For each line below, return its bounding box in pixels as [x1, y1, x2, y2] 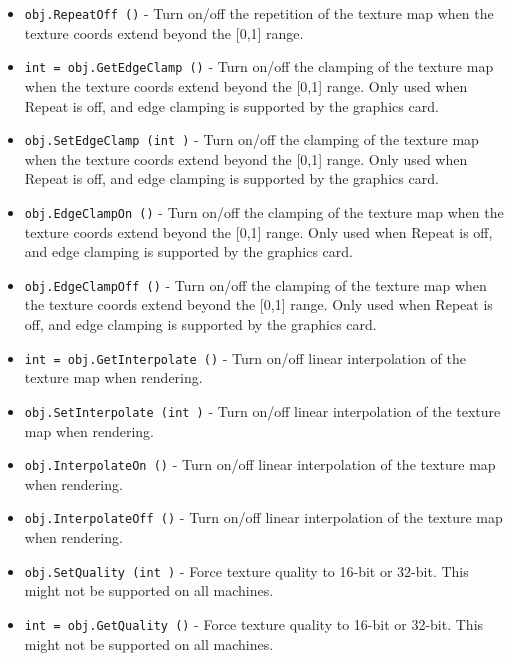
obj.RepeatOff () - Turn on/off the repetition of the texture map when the [24, 3, 494, 23]
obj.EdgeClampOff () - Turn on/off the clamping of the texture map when [24, 274, 487, 295]
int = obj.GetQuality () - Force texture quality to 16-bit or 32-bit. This [24, 613, 484, 634]
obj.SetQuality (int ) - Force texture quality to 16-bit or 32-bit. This [24, 560, 469, 581]
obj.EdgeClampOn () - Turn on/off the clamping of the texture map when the [24, 201, 504, 222]
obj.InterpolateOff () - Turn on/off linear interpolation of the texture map [24, 507, 503, 528]
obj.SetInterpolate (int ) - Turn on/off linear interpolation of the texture [24, 400, 501, 421]
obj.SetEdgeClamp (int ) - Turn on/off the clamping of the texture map [24, 129, 479, 150]
